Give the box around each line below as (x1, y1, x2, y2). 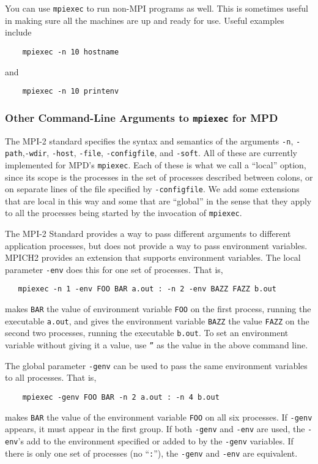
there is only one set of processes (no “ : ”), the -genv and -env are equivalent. (5, 446, 298, 459)
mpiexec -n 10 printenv (22, 87, 119, 96)
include (5, 26, 32, 39)
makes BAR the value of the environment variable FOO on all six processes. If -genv (5, 410, 312, 423)
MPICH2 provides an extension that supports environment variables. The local (5, 251, 301, 264)
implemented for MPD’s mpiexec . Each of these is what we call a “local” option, (5, 158, 306, 171)
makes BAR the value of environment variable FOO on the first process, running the (5, 302, 311, 315)
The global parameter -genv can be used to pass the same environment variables (5, 359, 308, 372)
